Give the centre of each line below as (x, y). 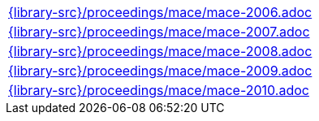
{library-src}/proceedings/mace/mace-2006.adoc (160, 12)
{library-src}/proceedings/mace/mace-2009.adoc (160, 71)
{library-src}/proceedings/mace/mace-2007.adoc (159, 32)
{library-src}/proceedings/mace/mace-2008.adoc (160, 51)
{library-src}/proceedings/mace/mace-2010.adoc (159, 90)
